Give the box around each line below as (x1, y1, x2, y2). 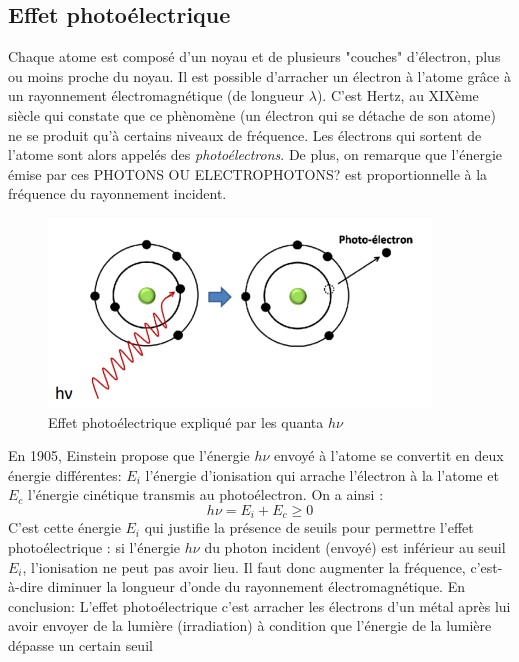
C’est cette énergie (8, 517, 121, 538)
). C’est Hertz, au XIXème (316, 85, 479, 106)
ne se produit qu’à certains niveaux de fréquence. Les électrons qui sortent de (8, 124, 482, 145)
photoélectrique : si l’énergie (8, 536, 181, 557)
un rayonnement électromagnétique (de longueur (8, 85, 305, 106)
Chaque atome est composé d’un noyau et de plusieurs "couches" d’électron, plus (8, 46, 501, 67)
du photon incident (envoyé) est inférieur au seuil (204, 536, 506, 557)
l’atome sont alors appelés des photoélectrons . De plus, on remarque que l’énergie (8, 144, 502, 165)
